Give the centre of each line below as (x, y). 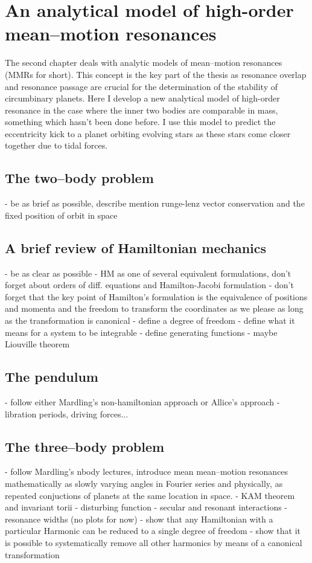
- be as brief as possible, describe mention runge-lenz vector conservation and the (155, 203)
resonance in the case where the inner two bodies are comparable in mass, (142, 110)
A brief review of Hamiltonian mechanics (136, 247)
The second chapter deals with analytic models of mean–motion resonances (144, 63)
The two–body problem (79, 178)
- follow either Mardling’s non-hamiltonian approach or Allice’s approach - (142, 402)
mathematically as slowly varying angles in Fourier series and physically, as (144, 483)
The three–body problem (85, 446)
